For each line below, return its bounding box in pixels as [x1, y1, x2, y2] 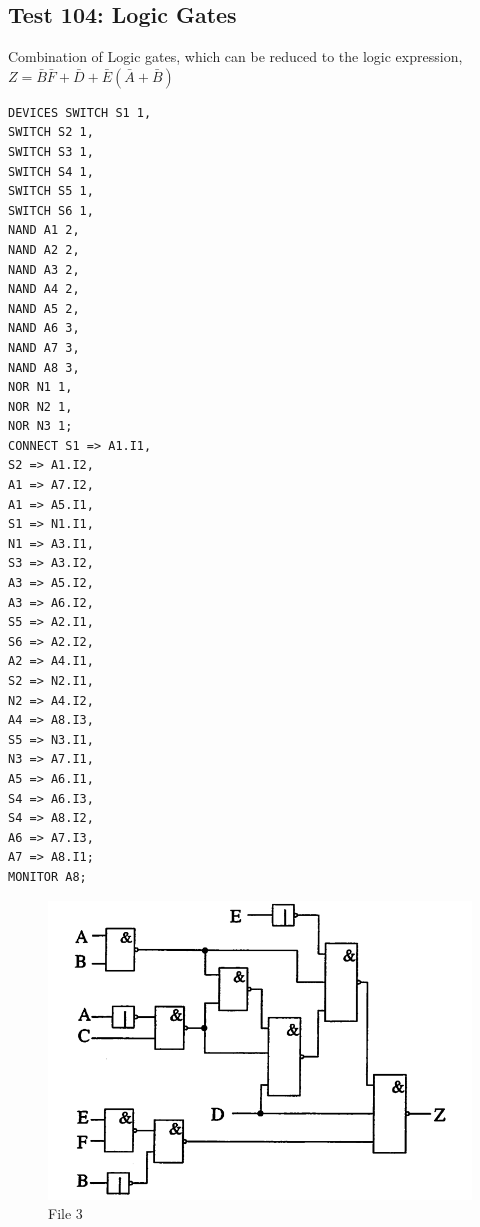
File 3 [48, 1203, 83, 1224]
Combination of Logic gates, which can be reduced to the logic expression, [8, 46, 463, 67]
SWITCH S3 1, [8, 144, 94, 159]
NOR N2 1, [8, 399, 73, 414]
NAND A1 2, [8, 223, 80, 238]
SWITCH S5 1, [8, 184, 94, 199]
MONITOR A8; [8, 869, 87, 884]
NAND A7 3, [8, 340, 80, 355]
